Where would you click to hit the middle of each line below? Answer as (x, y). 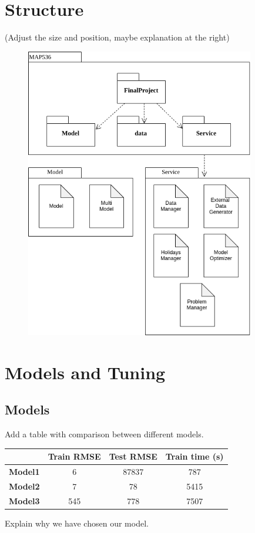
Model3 (24, 500)
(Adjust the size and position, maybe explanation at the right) (117, 37)
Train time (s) (194, 456)
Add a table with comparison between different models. (104, 434)
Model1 (24, 472)
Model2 (24, 486)
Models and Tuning (85, 372)
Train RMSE (74, 456)
